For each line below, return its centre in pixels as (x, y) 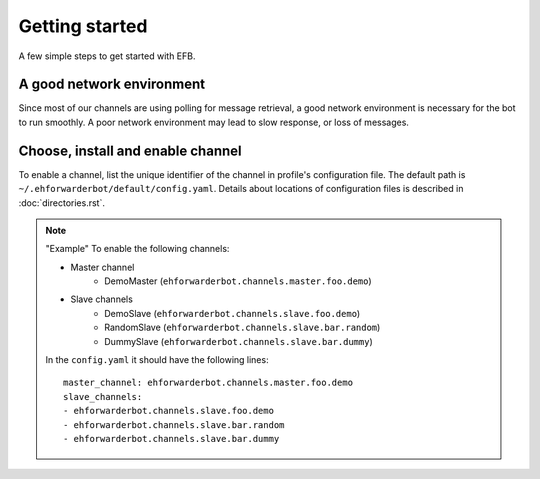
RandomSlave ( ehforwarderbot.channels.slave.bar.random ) (242, 327)
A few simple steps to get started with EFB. (107, 56)
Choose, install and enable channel (130, 150)
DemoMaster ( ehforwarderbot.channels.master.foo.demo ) (238, 281)
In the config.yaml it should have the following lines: (157, 360)
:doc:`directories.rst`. (61, 202)
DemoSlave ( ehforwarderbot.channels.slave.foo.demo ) (232, 313)
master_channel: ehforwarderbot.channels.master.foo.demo (208, 383)
